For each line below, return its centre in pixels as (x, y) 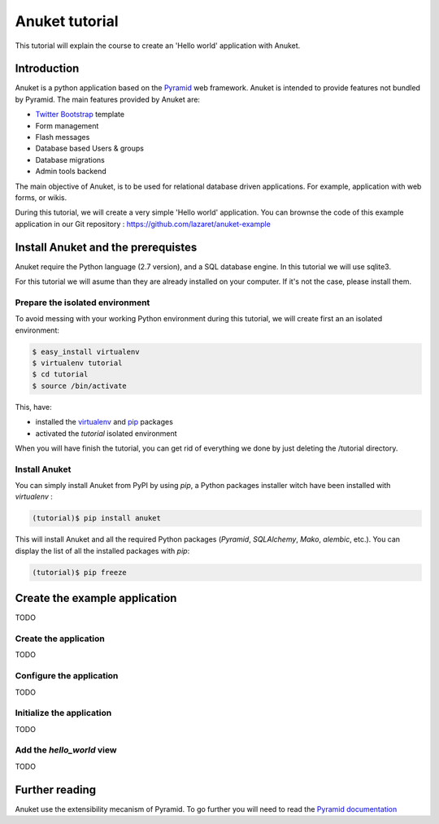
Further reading (56, 789)
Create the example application (96, 598)
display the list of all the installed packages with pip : (102, 551)
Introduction (47, 69)
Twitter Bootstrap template (80, 115)
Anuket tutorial (67, 21)
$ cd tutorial (60, 375)
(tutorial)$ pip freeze (80, 572)
